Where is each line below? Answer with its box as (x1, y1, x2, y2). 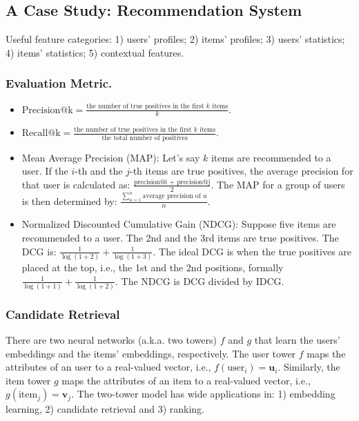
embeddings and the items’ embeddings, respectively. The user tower (6, 346, 296, 360)
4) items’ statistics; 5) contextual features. (6, 45, 184, 59)
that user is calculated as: (21, 177, 130, 191)
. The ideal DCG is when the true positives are (153, 244, 352, 258)
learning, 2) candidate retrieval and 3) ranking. (6, 402, 204, 416)
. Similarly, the (278, 360, 340, 374)
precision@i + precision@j (134, 178, 211, 186)
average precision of (142, 193, 201, 200)
